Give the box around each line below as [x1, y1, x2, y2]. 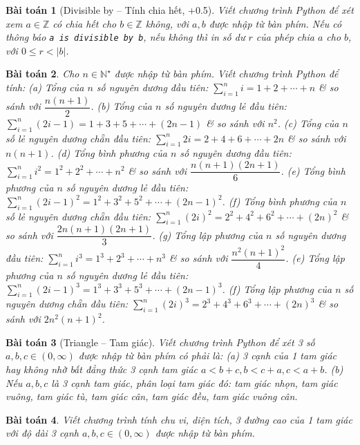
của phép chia [256, 30, 314, 44]
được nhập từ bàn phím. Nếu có [209, 16, 342, 30]
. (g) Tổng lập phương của [152, 227, 263, 242]
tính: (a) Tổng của [6, 80, 84, 95]
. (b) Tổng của [91, 99, 152, 113]
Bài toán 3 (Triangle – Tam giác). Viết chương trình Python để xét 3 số [6, 334, 315, 349]
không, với [145, 16, 189, 30]
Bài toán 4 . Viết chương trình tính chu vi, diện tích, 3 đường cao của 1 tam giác [6, 412, 352, 426]
